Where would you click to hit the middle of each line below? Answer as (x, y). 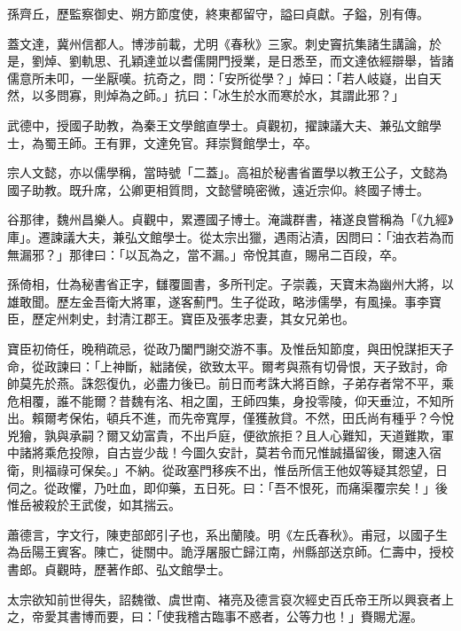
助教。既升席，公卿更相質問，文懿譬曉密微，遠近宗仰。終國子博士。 (230, 189)
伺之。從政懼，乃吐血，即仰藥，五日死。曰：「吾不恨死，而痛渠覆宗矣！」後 (227, 487)
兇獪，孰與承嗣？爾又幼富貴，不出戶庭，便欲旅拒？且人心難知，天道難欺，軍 (230, 435)
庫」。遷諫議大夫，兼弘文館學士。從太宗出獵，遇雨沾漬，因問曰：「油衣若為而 (230, 236)
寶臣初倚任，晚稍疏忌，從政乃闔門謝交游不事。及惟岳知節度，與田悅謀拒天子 (230, 348)
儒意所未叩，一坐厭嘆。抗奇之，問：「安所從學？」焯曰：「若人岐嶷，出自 (218, 78)
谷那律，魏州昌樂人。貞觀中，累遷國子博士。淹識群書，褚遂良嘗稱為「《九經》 (230, 219)
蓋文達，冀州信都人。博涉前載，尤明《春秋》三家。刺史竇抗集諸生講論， (218, 43)
